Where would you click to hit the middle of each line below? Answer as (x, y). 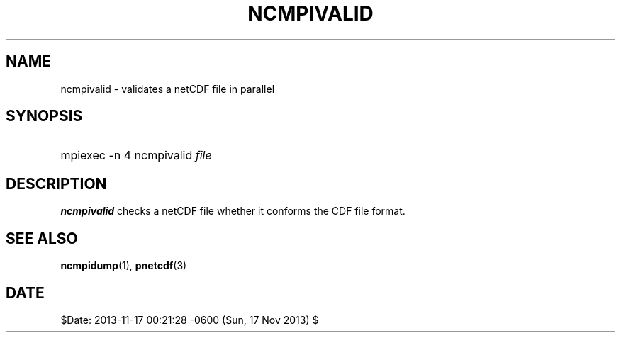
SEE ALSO (42, 238)
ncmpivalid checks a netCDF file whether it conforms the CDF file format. (233, 211)
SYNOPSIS (44, 116)
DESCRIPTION (56, 184)
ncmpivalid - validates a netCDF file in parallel (168, 89)
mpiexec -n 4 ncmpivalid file (136, 156)
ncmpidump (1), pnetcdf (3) (124, 266)
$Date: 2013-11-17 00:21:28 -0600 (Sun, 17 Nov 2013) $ (190, 320)
